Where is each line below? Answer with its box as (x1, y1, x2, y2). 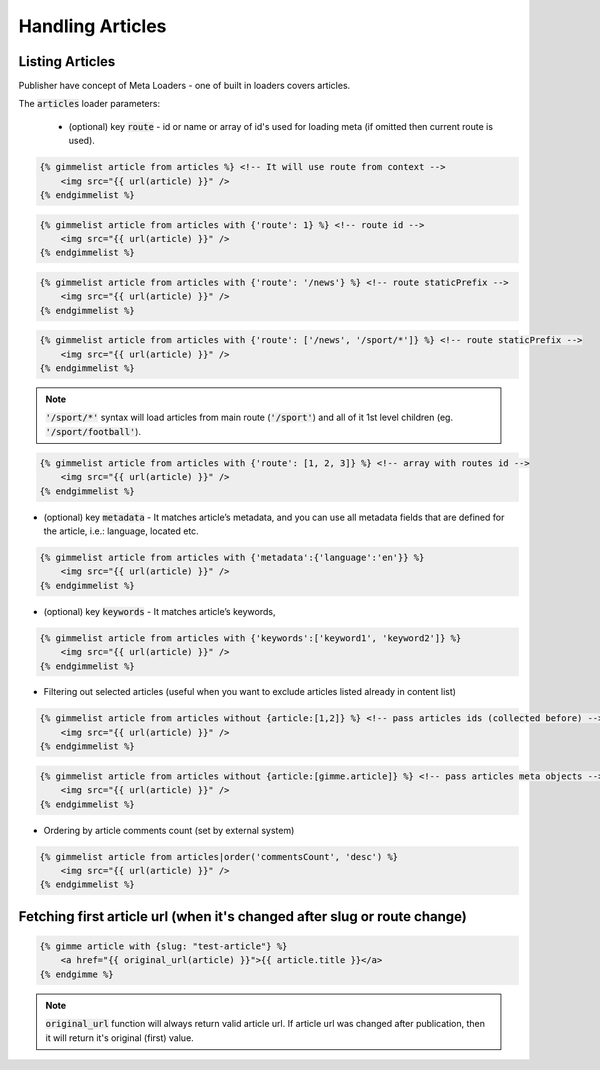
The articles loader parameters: (18, 98, 160, 110)
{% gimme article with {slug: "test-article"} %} (39, 940, 288, 952)
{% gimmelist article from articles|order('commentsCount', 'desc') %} (39, 851, 399, 862)
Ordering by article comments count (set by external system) (43, 824, 295, 836)
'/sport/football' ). (45, 425, 142, 437)
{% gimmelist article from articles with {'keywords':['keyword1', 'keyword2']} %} (39, 632, 462, 644)
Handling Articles (18, 15, 167, 37)
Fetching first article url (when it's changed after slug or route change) (18, 908, 467, 925)
